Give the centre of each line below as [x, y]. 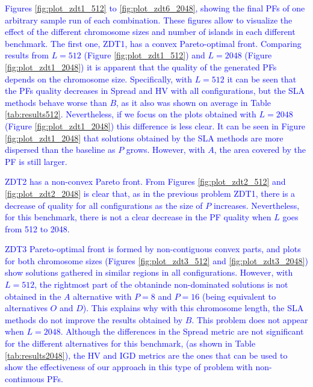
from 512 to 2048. [37, 228]
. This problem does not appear [250, 319]
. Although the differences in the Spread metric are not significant [182, 331]
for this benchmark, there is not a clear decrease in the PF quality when [138, 217]
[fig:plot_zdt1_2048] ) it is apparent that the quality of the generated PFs [141, 67]
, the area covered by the [260, 150]
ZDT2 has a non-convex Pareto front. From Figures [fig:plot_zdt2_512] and [145, 181]
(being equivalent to [239, 296]
